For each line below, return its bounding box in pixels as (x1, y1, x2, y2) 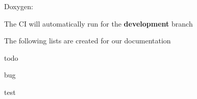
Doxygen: (4, 1, 33, 11)
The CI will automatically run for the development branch (4, 18, 193, 29)
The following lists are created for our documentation (4, 35, 171, 46)
